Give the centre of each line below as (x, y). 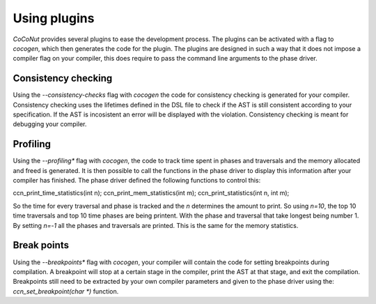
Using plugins (54, 18)
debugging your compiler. (50, 124)
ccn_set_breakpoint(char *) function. (66, 291)
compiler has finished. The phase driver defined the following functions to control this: (137, 181)
